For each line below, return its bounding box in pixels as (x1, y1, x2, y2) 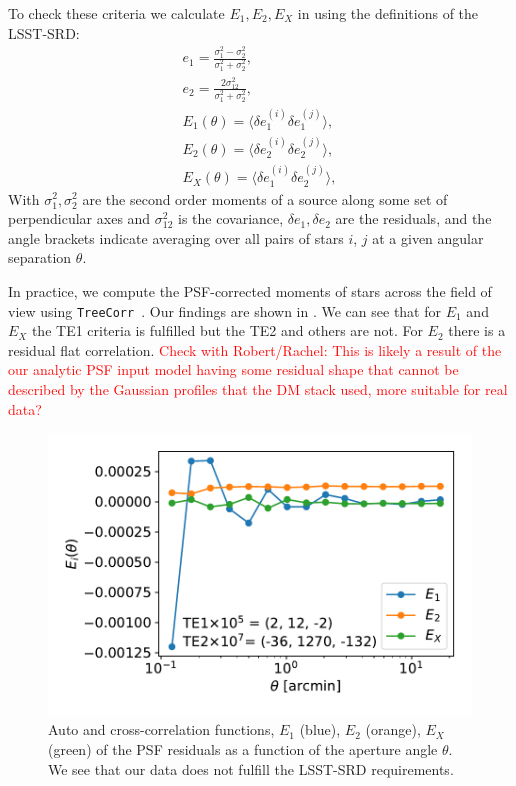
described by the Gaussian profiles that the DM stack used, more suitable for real (8, 378, 508, 399)
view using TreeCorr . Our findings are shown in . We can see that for (8, 300, 441, 321)
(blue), (299, 719, 341, 740)
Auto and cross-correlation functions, (48, 719, 275, 740)
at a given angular (372, 227, 484, 248)
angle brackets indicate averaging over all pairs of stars (8, 227, 344, 248)
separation (8, 247, 72, 268)
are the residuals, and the (335, 208, 492, 229)
